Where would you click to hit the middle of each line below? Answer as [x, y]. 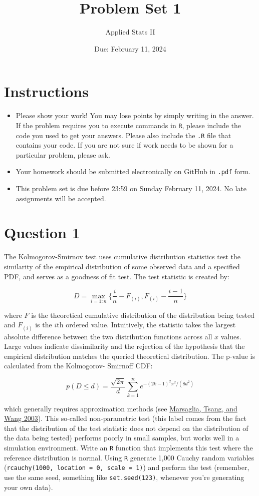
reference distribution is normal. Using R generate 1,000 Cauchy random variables [129, 457]
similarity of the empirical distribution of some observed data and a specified [122, 266]
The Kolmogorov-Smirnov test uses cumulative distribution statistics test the [122, 257]
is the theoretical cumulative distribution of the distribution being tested [143, 315]
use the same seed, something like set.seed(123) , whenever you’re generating [124, 477]
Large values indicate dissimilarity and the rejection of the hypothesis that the [124, 346]
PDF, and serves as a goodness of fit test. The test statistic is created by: [117, 276]
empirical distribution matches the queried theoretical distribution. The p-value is [130, 356]
